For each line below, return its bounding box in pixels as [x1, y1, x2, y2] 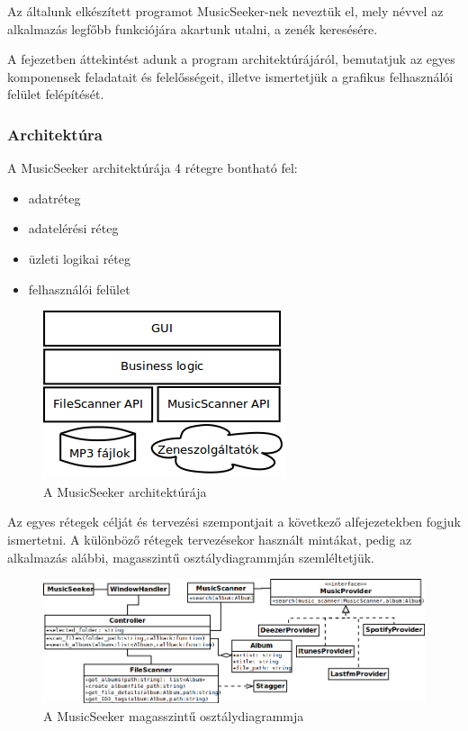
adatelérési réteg [28, 219, 119, 238]
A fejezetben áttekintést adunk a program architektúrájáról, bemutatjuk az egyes [7, 50, 455, 68]
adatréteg [28, 188, 81, 207]
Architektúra [7, 122, 103, 145]
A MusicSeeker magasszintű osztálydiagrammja [43, 707, 304, 726]
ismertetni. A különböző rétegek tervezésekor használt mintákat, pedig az [7, 529, 412, 548]
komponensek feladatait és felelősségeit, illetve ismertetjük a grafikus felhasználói [7, 67, 454, 86]
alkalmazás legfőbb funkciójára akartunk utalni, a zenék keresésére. [7, 19, 378, 38]
